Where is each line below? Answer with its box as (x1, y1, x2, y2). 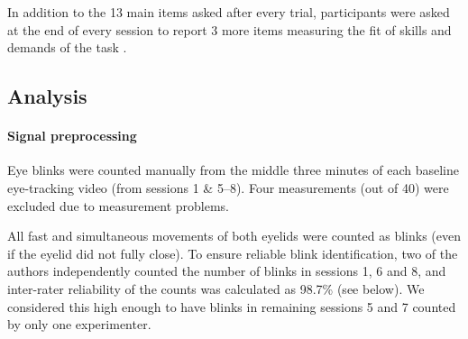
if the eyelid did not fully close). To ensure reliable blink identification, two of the (7, 243, 458, 262)
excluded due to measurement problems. (7, 196, 229, 215)
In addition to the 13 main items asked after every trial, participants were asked (7, 3, 450, 21)
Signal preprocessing (7, 126, 137, 145)
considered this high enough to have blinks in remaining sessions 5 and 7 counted (7, 297, 456, 316)
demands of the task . (7, 38, 127, 57)
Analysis (7, 82, 87, 110)
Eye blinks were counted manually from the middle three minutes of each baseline (7, 160, 460, 179)
